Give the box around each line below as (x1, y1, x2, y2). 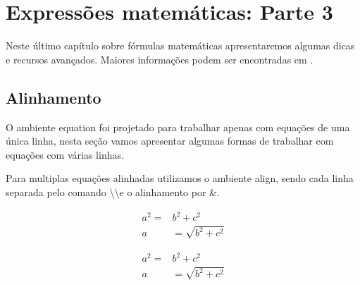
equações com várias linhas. (6, 147, 124, 162)
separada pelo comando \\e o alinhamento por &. (6, 184, 220, 199)
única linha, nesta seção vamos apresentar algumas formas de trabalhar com (6, 133, 334, 148)
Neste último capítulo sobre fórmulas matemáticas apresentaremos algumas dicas (6, 38, 355, 53)
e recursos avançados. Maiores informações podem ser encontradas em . (6, 51, 314, 66)
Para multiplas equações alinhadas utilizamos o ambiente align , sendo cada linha (6, 171, 354, 186)
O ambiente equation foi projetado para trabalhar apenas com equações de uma (6, 119, 350, 134)
